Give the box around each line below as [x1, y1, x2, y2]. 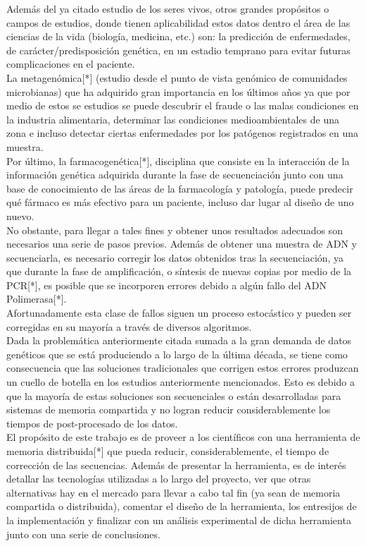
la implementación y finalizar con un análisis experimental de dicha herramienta [6, 512, 351, 527]
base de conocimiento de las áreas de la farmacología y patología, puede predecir [6, 181, 353, 195]
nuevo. [6, 208, 34, 223]
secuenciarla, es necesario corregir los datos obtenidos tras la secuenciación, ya [6, 250, 344, 265]
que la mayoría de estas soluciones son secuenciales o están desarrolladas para [6, 388, 341, 403]
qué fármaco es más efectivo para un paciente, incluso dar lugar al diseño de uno [6, 195, 354, 210]
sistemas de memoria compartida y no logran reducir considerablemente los [6, 402, 331, 417]
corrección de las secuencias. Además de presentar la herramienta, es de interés [6, 457, 346, 472]
